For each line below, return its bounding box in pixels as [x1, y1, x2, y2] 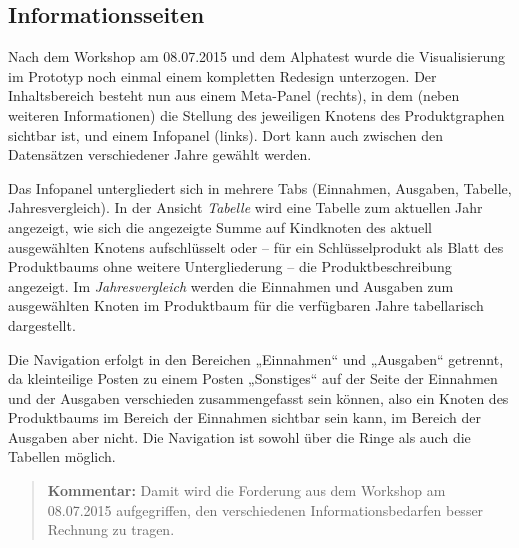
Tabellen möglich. [8, 446, 116, 467]
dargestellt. [8, 314, 76, 335]
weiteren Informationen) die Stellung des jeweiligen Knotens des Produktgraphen [8, 104, 505, 125]
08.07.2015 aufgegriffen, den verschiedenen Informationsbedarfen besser [47, 499, 484, 520]
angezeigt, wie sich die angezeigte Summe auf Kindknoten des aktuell [8, 216, 433, 237]
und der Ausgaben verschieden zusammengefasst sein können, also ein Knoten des [8, 387, 509, 408]
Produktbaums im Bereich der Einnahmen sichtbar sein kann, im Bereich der [8, 407, 481, 428]
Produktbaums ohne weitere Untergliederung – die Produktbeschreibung [8, 256, 452, 277]
